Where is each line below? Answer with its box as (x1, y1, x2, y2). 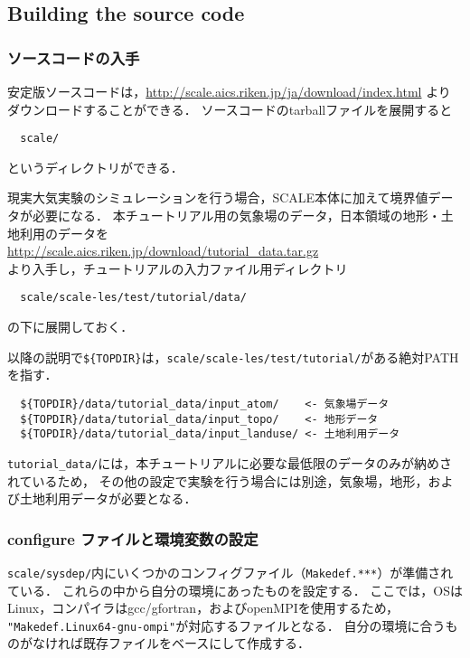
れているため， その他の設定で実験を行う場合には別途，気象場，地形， (7, 471, 428, 490)
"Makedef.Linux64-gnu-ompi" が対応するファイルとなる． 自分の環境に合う (7, 616, 446, 634)
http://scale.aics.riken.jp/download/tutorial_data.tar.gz (7, 241, 319, 260)
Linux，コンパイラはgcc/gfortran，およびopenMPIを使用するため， (7, 598, 399, 617)
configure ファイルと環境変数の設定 (7, 527, 258, 550)
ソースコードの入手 (7, 46, 140, 69)
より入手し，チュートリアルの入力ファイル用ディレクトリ (7, 258, 348, 277)
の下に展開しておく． (7, 317, 134, 336)
